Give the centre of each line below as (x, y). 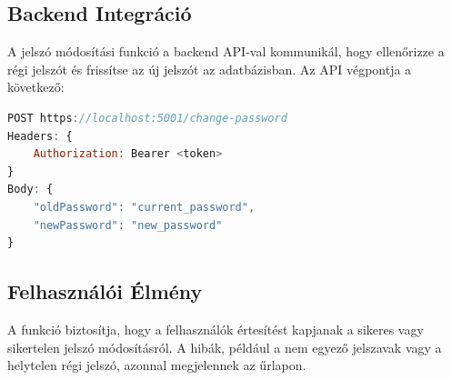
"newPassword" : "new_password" (128, 225)
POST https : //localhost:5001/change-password (147, 118)
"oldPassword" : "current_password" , (144, 207)
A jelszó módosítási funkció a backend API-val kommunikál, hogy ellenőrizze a (226, 51)
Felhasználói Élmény (105, 291)
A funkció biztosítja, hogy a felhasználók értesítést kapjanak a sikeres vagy (216, 329)
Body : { (30, 190)
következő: (36, 87)
